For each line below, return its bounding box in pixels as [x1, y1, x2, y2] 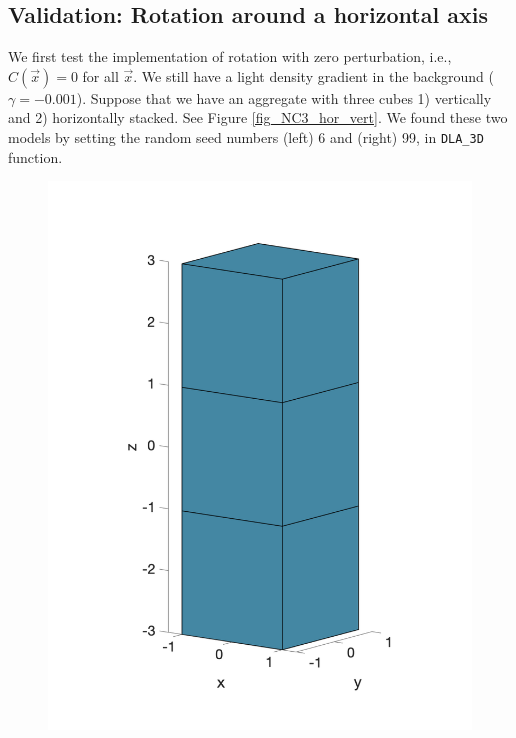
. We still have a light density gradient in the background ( [133, 65, 495, 86]
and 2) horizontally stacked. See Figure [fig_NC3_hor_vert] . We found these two [8, 107, 508, 128]
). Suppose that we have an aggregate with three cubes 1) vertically [76, 87, 492, 108]
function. [8, 146, 63, 167]
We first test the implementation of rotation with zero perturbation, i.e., [8, 46, 452, 67]
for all [82, 65, 119, 86]
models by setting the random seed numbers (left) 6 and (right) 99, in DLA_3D [8, 126, 484, 147]
